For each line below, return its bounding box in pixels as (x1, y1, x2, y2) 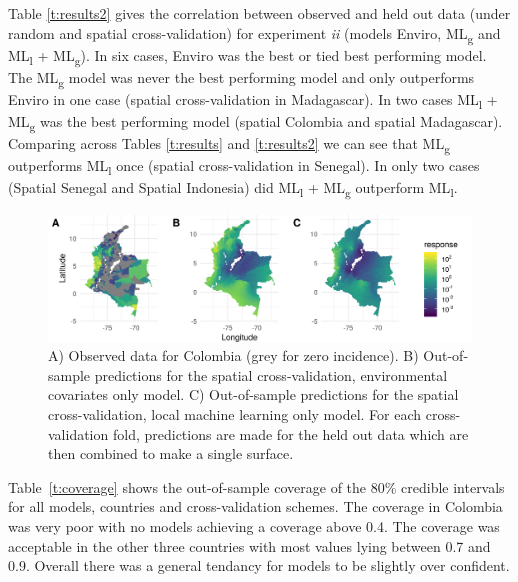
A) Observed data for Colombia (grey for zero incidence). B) (48, 345, 419, 366)
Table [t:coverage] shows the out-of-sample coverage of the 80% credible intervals (8, 476, 505, 497)
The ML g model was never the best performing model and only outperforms (8, 66, 475, 90)
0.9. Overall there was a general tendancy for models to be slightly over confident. (8, 555, 510, 576)
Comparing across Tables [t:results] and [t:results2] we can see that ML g (8, 133, 450, 157)
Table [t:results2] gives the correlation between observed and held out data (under (8, 3, 511, 23)
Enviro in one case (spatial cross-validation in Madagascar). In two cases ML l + (8, 88, 498, 112)
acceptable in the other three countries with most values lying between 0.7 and (8, 535, 491, 556)
